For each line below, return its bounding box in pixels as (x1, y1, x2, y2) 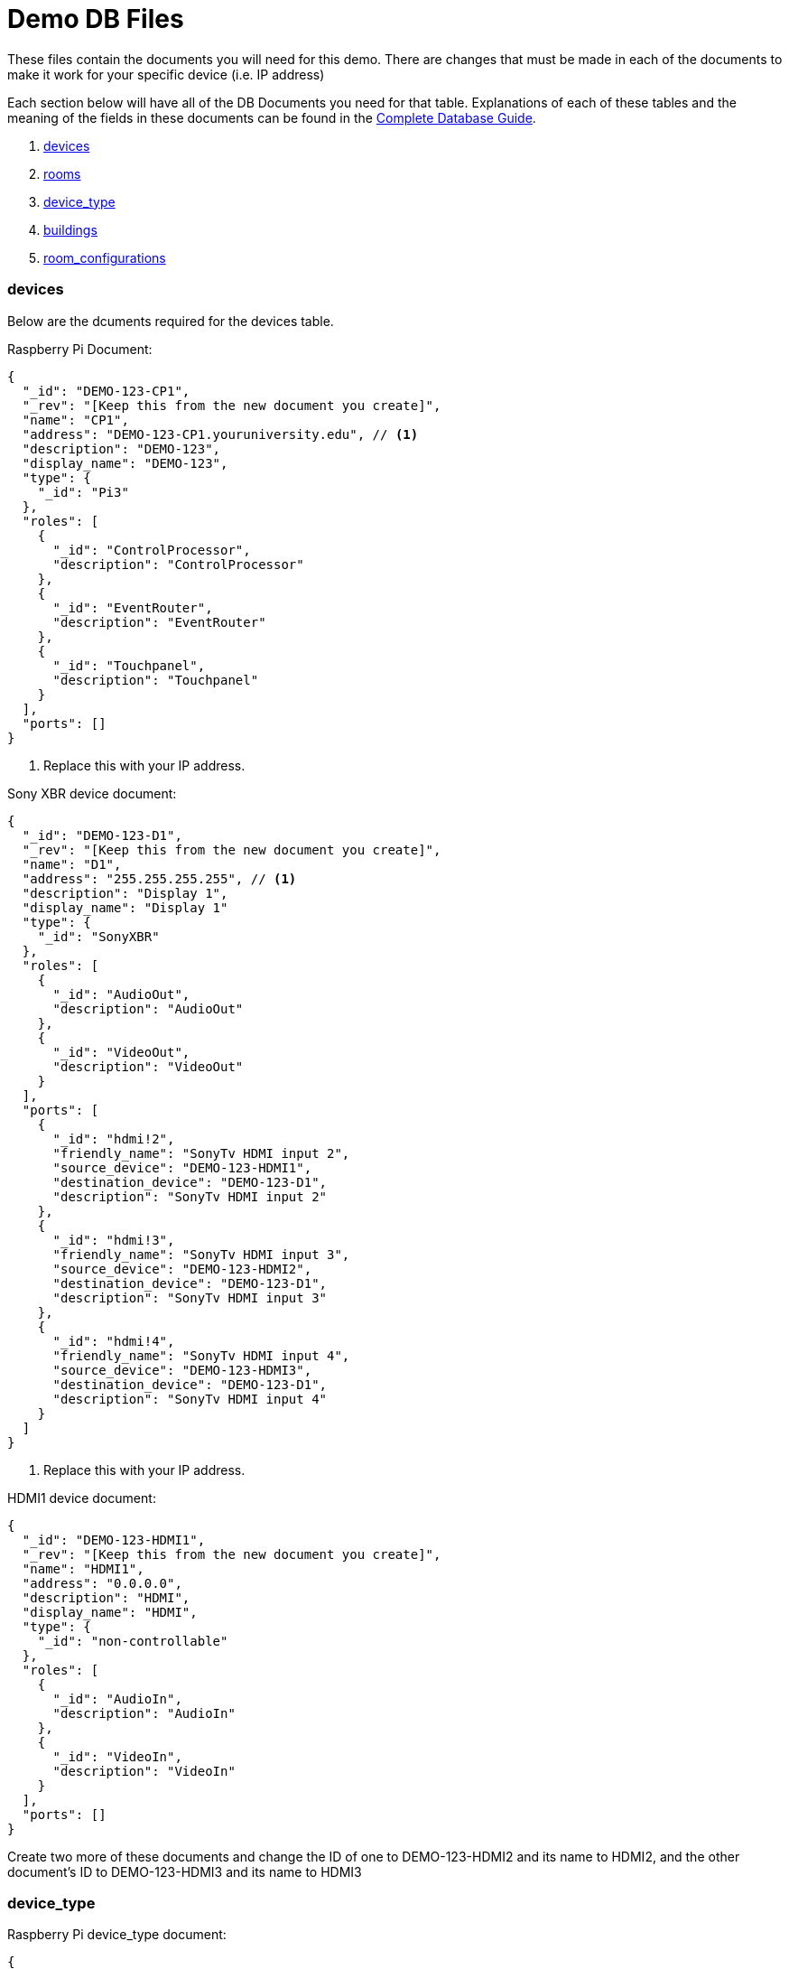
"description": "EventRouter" (52, 614, 266, 630)
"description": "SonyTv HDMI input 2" (52, 1189, 328, 1204)
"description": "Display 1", (22, 885, 228, 901)
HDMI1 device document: (7, 1489, 156, 1506)
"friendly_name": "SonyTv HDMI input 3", (52, 1246, 350, 1262)
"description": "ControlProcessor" (52, 556, 304, 572)
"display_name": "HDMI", (22, 1604, 198, 1619)
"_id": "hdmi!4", (52, 1333, 175, 1348)
